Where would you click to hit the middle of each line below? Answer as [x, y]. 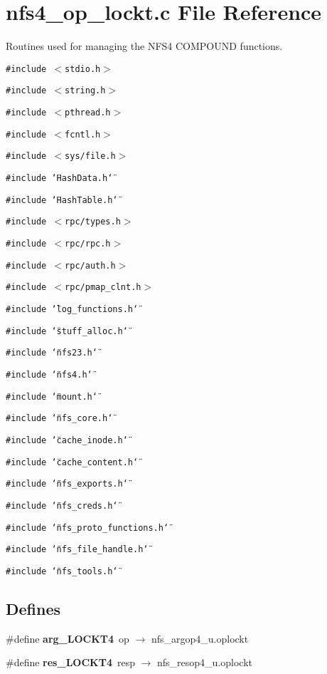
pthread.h [88, 113]
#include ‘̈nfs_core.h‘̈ [59, 419]
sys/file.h [90, 156]
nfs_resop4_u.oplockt [205, 662]
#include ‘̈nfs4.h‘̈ [49, 374]
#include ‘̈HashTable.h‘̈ [62, 200]
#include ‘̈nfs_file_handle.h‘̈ [77, 550]
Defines [33, 608]
